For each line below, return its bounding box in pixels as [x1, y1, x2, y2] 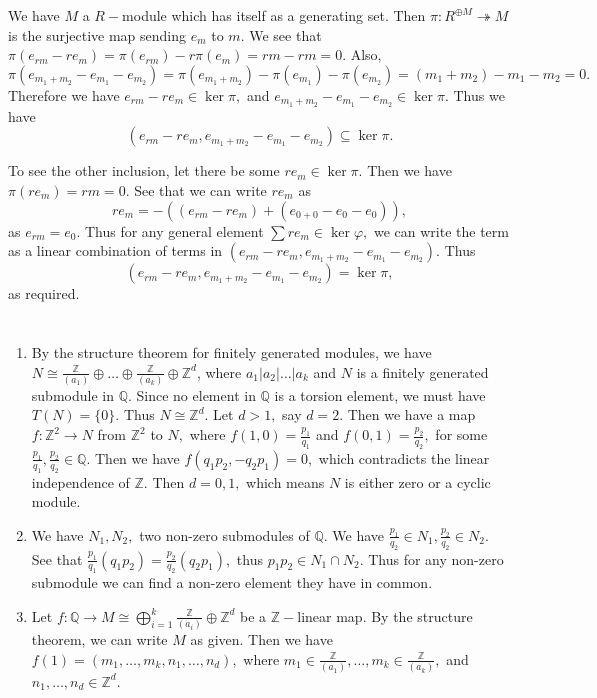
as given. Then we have [190, 629, 333, 650]
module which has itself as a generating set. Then [122, 5, 426, 26]
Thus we [453, 84, 505, 105]
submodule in [31, 384, 114, 405]
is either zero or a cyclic [344, 471, 491, 492]
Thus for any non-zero [368, 548, 504, 569]
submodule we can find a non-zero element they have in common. [31, 572, 433, 593]
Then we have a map [347, 404, 476, 425]
